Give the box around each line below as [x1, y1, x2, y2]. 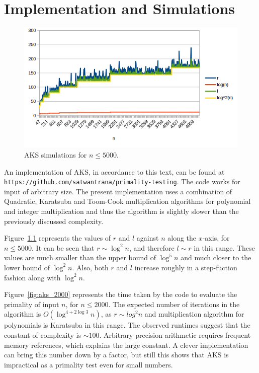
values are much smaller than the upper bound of [4, 252, 156, 263]
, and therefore [129, 242, 175, 253]
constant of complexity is [4, 329, 81, 340]
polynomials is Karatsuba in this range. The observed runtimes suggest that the [4, 320, 250, 330]
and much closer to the [181, 252, 251, 263]
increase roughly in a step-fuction [134, 262, 237, 272]
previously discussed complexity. [4, 215, 104, 226]
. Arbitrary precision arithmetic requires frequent [99, 329, 251, 340]
